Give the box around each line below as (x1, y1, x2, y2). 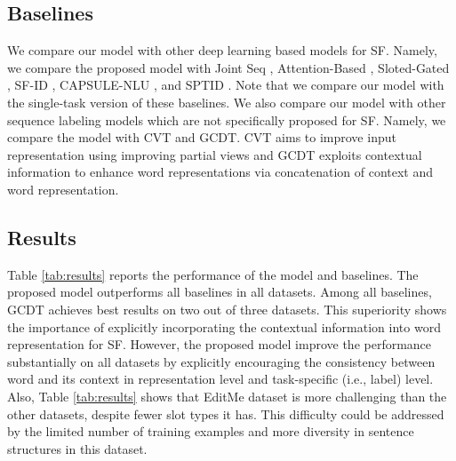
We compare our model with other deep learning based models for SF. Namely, (7, 41, 437, 60)
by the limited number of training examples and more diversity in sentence (7, 422, 414, 441)
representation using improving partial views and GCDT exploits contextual (7, 145, 422, 163)
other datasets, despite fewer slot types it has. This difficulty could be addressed (7, 404, 444, 423)
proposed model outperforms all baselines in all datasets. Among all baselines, (7, 282, 432, 301)
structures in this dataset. (7, 439, 148, 457)
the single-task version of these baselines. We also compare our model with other (7, 92, 446, 111)
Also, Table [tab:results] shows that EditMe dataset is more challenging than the (7, 386, 447, 405)
